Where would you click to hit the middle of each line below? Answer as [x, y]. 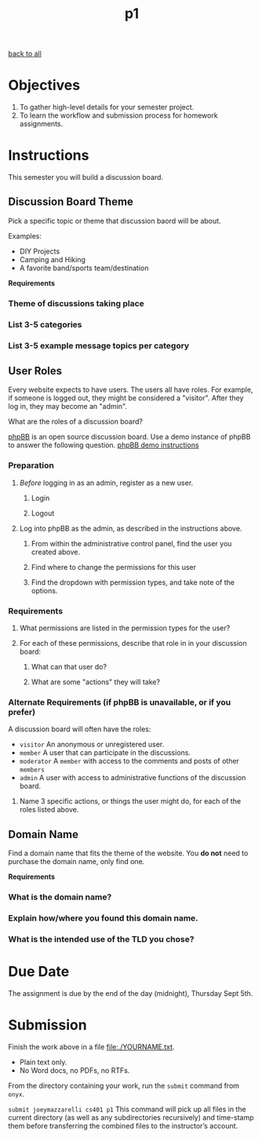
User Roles [35, 371]
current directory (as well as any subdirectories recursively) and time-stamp [131, 1117]
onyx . [16, 1094]
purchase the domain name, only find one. [76, 862]
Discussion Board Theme [71, 202]
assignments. [41, 124]
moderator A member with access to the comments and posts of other [129, 761]
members [32, 770]
